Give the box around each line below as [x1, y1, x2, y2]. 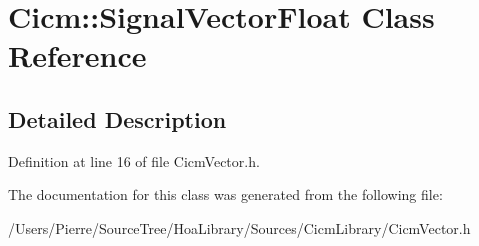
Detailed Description [8, 103, 227, 134]
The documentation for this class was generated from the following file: [8, 184, 443, 205]
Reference [8, 35, 147, 76]
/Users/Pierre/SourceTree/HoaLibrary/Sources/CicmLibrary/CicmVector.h [8, 217, 471, 238]
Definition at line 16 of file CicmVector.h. [8, 150, 260, 171]
